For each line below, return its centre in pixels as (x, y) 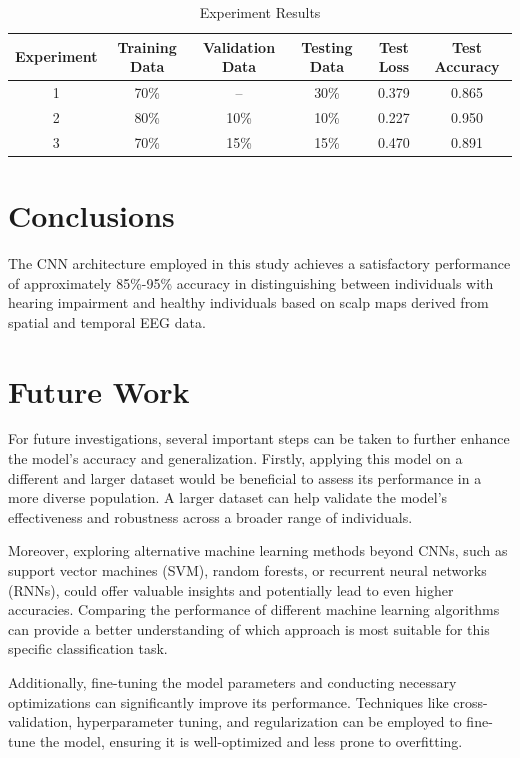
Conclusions (91, 215)
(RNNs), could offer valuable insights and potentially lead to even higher (231, 589)
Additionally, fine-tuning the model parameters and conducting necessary (232, 681)
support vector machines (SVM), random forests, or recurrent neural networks (247, 570)
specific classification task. (88, 648)
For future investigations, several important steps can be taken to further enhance (259, 438)
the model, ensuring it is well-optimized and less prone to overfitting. (251, 740)
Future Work (99, 390)
